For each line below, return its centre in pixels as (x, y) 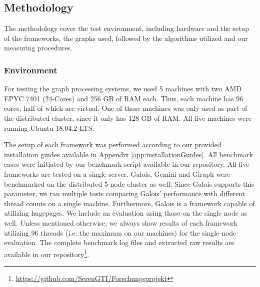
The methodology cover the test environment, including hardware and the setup (126, 28)
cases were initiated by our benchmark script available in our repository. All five (127, 164)
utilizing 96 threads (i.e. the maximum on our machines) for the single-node (120, 232)
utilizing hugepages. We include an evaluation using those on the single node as (126, 213)
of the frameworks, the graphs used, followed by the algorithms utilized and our (126, 38)
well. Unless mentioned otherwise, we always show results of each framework (121, 222)
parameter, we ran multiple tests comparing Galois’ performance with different (125, 193)
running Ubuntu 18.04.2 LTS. (49, 128)
